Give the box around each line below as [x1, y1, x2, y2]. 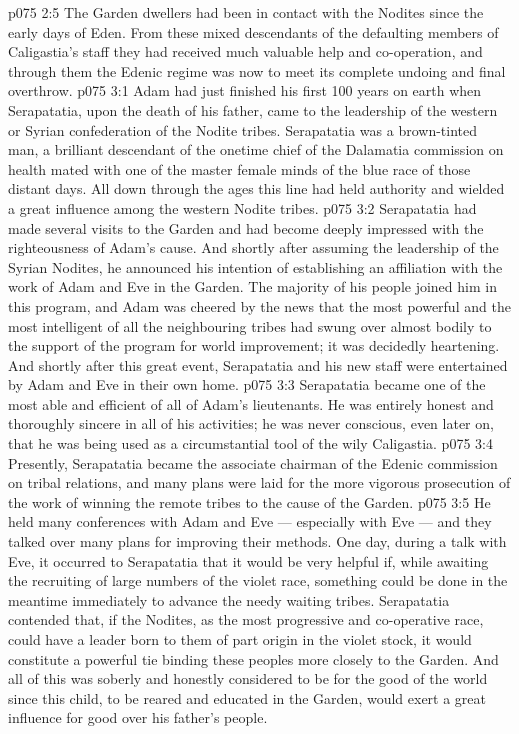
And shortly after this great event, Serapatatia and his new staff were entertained [8, 354, 508, 375]
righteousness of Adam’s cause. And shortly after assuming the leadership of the [8, 237, 499, 258]
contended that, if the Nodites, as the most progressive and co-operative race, [8, 609, 484, 630]
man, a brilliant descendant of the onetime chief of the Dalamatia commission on [8, 139, 504, 160]
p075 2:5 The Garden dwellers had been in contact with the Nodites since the [8, 2, 484, 22]
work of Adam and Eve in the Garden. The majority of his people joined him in [8, 276, 497, 297]
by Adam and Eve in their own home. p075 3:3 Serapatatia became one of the [8, 374, 486, 395]
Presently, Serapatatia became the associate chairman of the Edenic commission [8, 452, 498, 473]
